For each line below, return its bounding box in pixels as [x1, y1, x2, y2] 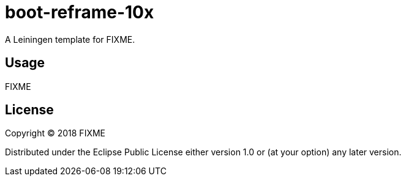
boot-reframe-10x [5, 2, 154, 23]
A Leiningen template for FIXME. [5, 34, 135, 45]
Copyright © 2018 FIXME [5, 128, 106, 139]
